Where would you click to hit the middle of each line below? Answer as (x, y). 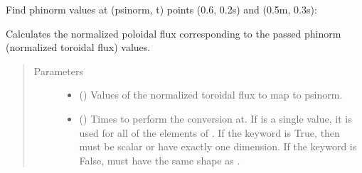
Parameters (58, 71)
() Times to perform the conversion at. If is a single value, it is (215, 118)
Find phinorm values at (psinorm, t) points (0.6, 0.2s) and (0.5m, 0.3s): (161, 9)
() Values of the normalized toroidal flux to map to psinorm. (211, 95)
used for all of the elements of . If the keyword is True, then (209, 132)
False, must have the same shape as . (160, 160)
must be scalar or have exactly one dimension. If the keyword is (218, 146)
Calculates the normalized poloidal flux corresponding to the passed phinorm (174, 33)
